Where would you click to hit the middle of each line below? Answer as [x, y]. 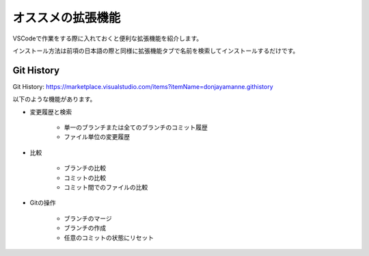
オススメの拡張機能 [67, 18]
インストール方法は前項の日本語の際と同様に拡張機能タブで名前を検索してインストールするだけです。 [156, 51]
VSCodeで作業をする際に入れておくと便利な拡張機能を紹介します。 [108, 38]
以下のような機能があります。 [54, 99]
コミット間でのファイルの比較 [106, 187]
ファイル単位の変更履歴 [97, 137]
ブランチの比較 [85, 168]
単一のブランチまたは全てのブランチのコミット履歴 [136, 127]
